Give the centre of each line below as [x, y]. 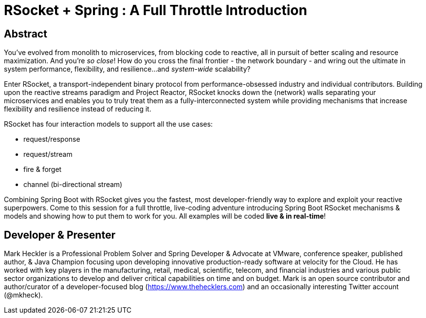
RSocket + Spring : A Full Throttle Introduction [156, 10]
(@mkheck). [23, 295]
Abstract [26, 34]
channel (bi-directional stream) [73, 185]
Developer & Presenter [60, 235]
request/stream [48, 154]
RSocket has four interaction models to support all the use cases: [108, 124]
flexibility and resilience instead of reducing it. [78, 109]
